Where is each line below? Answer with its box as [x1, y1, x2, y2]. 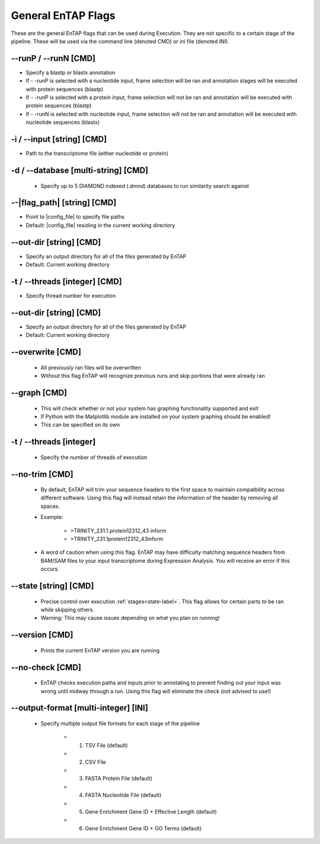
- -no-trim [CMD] [11, 469, 73, 479]
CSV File [85, 758, 107, 765]
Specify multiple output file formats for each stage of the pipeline [40, 720, 200, 727]
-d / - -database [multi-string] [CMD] [11, 165, 148, 175]
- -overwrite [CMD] [11, 347, 81, 357]
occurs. [40, 565, 59, 572]
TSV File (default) [85, 741, 128, 749]
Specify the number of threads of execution [40, 454, 148, 461]
